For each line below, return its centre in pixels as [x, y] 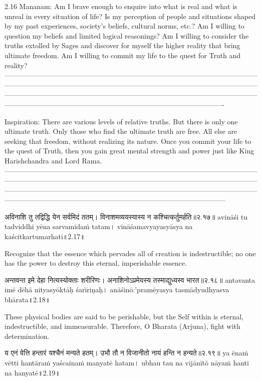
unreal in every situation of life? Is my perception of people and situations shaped [130, 16]
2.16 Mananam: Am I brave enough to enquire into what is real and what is [121, 6]
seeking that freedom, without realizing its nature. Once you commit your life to [128, 141]
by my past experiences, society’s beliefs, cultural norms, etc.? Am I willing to [124, 26]
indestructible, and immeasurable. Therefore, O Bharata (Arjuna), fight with [122, 326]
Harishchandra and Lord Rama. [53, 160]
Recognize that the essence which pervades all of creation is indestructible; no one [130, 253]
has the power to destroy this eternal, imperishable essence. [96, 263]
